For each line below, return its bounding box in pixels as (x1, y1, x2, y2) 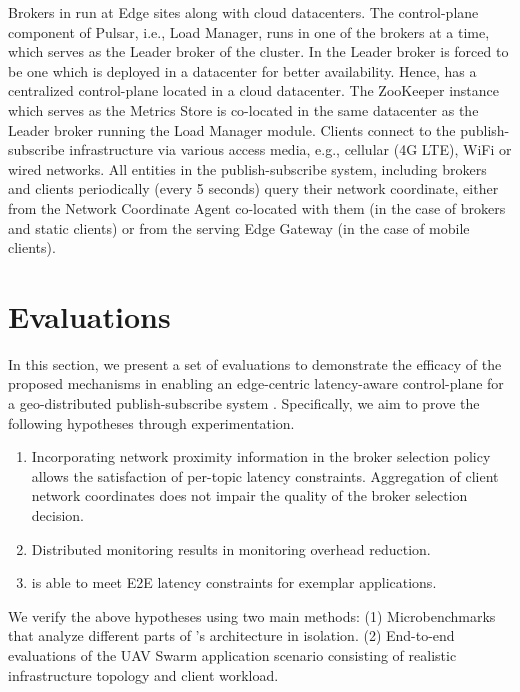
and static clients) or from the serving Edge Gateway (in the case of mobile (8, 217, 470, 238)
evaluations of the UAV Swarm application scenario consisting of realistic (8, 644, 457, 665)
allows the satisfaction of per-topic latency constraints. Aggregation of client (31, 465, 499, 486)
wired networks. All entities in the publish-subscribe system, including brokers (8, 158, 487, 179)
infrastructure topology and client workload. (8, 664, 279, 685)
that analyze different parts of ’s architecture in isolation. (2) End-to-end (8, 625, 455, 646)
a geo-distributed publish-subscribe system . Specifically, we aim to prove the (8, 393, 480, 414)
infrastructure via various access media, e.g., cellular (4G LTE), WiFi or (69, 139, 512, 160)
